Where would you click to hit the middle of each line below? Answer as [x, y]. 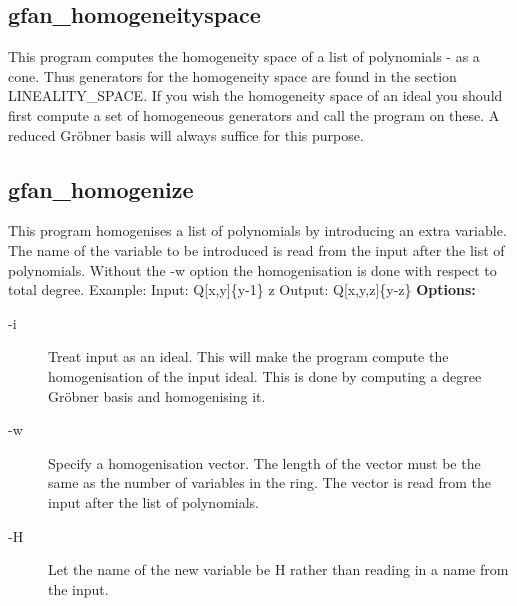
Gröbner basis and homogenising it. [157, 395]
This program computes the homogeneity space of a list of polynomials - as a [244, 56]
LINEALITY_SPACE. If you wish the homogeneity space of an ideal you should [255, 95]
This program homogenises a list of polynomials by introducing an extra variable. [257, 230]
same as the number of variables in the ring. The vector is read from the [270, 482]
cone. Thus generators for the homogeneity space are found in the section [232, 75]
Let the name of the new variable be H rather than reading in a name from [278, 569]
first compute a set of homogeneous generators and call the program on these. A [254, 114]
